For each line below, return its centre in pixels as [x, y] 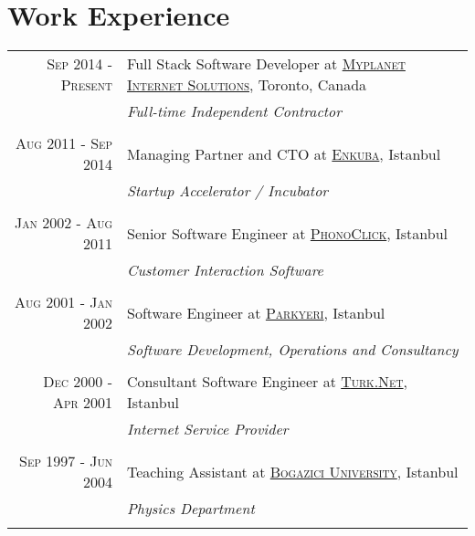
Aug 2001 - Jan [64, 302]
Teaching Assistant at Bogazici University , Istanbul [293, 471]
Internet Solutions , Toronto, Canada [247, 85]
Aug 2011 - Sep [64, 143]
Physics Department [191, 509]
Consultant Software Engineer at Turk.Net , [268, 382]
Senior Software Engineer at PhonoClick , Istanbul [288, 233]
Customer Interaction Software [225, 270]
